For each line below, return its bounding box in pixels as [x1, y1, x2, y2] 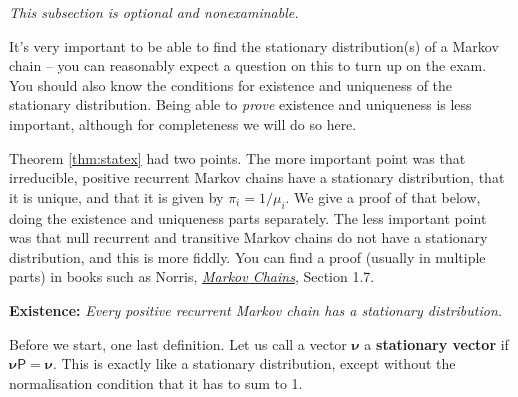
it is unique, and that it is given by [9, 186, 224, 207]
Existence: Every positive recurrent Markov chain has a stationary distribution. [9, 299, 503, 320]
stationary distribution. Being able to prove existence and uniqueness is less [9, 94, 472, 115]
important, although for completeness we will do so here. [9, 113, 357, 134]
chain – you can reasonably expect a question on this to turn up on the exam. [9, 55, 487, 76]
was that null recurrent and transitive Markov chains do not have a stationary [9, 227, 488, 248]
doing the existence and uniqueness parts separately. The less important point [9, 207, 487, 228]
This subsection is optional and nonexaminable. [9, 2, 299, 22]
